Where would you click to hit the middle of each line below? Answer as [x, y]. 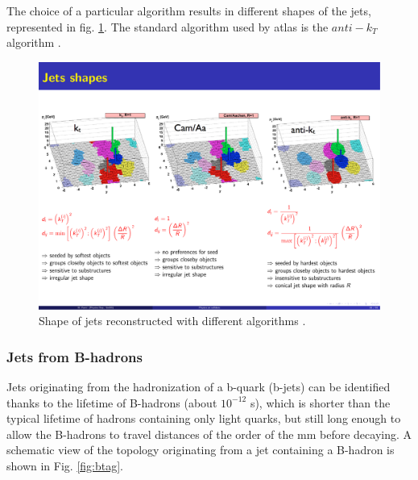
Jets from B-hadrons [74, 356]
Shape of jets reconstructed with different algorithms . [172, 321]
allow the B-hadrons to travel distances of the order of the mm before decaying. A [209, 434]
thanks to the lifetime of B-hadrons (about [112, 402]
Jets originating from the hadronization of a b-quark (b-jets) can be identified [199, 386]
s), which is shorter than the [320, 402]
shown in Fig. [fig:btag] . [65, 465]
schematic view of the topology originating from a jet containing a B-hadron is [201, 450]
